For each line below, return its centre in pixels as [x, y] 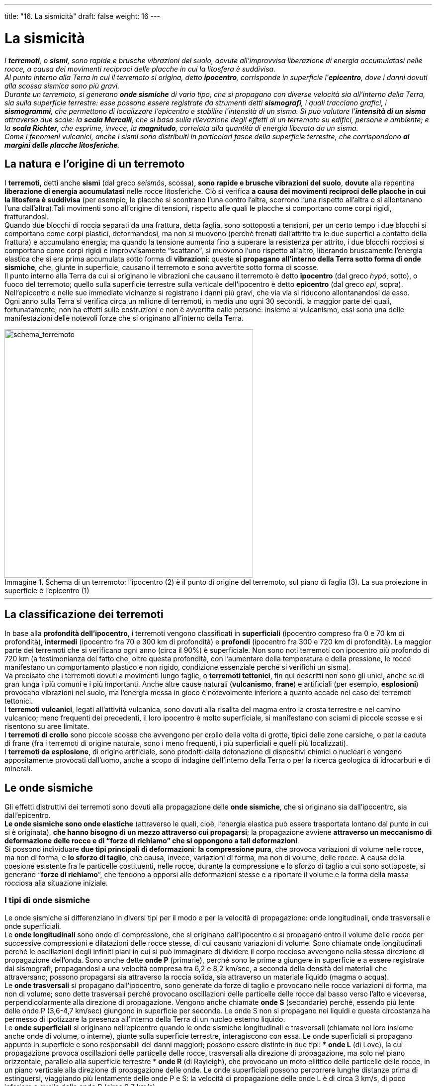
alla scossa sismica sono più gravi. [62, 86]
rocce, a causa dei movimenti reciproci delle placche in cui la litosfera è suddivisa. [140, 69]
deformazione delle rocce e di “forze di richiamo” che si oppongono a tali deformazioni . [152, 841]
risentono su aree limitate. [47, 726]
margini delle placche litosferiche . [62, 145]
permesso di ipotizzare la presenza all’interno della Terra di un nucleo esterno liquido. [145, 1019]
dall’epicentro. [28, 815]
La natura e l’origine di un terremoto [95, 164]
